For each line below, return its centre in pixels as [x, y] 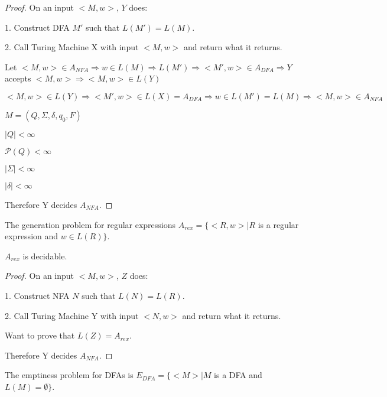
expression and [32, 236]
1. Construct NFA [37, 295]
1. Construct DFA [37, 27]
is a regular [278, 224]
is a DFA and [238, 375]
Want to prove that [40, 335]
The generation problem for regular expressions [90, 224]
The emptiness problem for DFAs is [69, 375]
